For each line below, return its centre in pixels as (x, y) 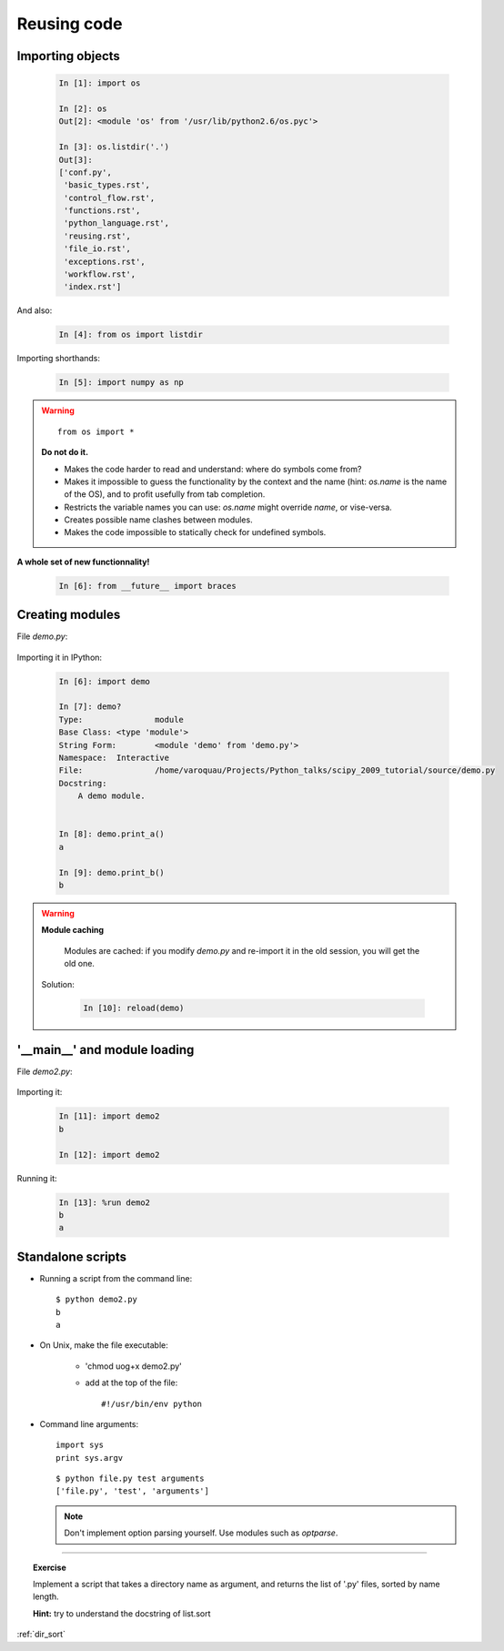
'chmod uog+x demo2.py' (133, 1366)
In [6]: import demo (104, 681)
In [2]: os (83, 108)
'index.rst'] (93, 287)
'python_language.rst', (117, 223)
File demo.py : (42, 636)
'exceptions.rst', (105, 261)
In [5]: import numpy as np (121, 383)
